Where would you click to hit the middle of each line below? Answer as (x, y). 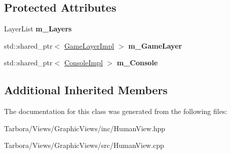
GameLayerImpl (89, 45)
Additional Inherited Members (86, 90)
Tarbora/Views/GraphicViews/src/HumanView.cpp (84, 145)
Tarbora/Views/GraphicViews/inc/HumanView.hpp (85, 128)
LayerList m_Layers (38, 29)
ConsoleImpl (83, 63)
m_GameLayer (155, 45)
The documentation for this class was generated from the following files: (116, 111)
